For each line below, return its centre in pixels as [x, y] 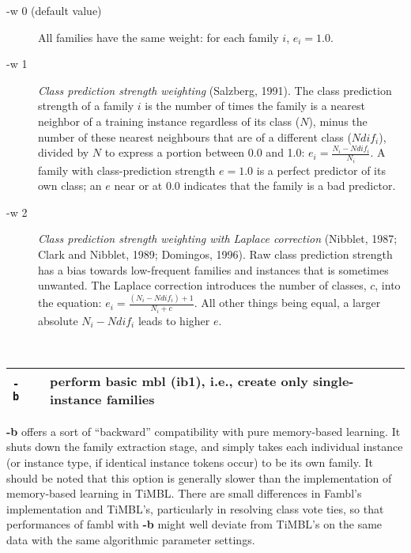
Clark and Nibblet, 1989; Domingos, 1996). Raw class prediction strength [215, 254]
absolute [58, 320]
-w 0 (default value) [54, 10]
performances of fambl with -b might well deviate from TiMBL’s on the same [194, 524]
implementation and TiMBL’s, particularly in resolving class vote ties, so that [195, 508]
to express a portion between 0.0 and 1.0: [205, 152]
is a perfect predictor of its [321, 170]
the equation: [70, 303]
